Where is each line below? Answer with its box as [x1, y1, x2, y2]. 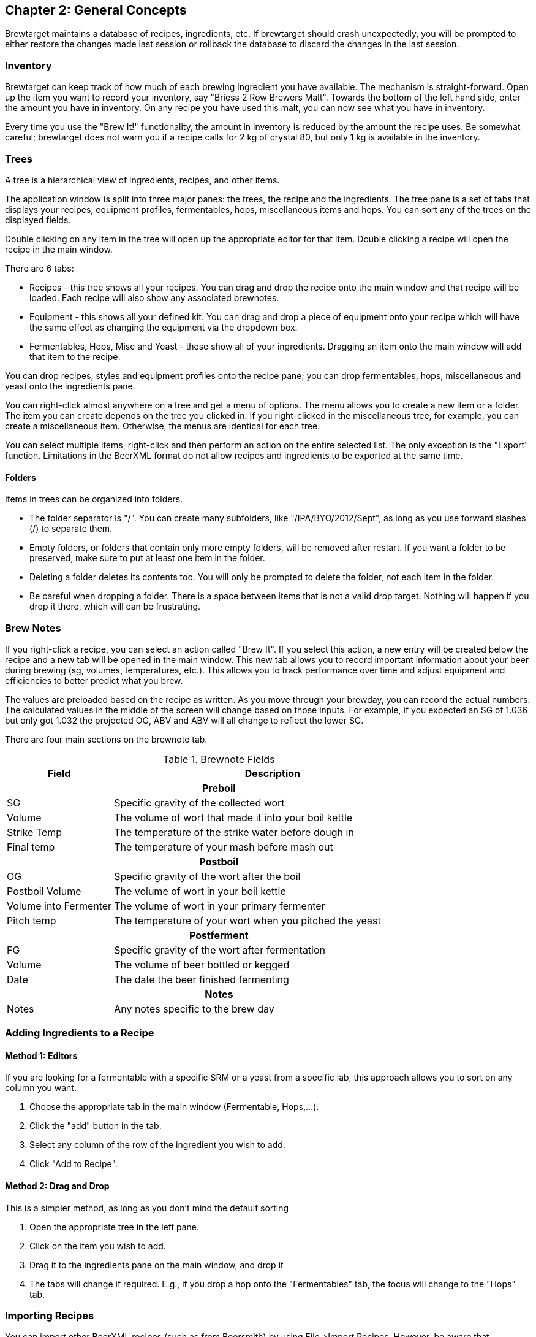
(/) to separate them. [29, 523, 113, 534]
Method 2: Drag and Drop [5, 1181, 110, 1192]
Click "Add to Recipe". [29, 1159, 118, 1170]
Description [244, 767, 301, 780]
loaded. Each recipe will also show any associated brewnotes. [29, 292, 279, 303]
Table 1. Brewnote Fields [163, 753, 275, 765]
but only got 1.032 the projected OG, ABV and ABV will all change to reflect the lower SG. [5, 714, 364, 726]
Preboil [202, 781, 236, 794]
